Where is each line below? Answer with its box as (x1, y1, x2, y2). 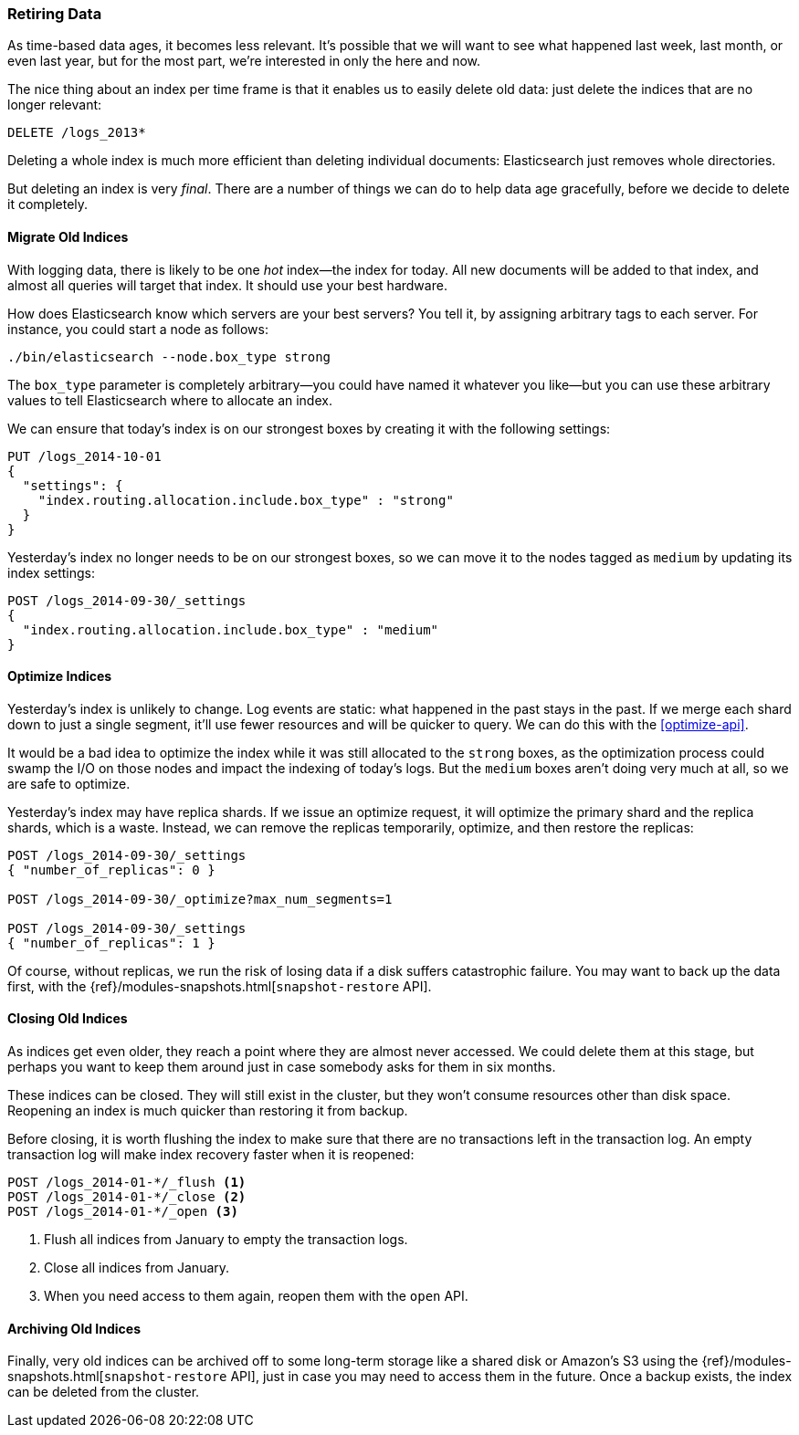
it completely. (7, 196, 89, 213)
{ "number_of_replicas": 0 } (7, 862, 216, 877)
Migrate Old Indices (7, 228, 129, 245)
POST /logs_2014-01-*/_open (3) (7, 1204, 238, 1220)
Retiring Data (7, 5, 102, 23)
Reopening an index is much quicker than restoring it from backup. (7, 1103, 408, 1119)
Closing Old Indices (7, 1011, 128, 1027)
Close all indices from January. (44, 1260, 230, 1276)
